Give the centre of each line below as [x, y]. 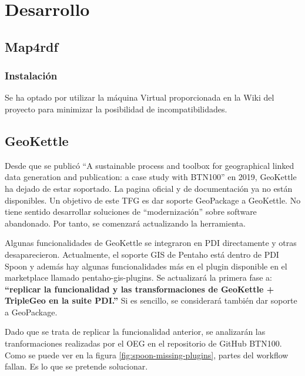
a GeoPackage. [31, 312]
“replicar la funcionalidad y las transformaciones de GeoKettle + [140, 289]
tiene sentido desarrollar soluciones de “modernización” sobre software [131, 212]
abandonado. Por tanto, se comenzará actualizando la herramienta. [125, 223]
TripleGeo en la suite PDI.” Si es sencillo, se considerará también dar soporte [151, 300]
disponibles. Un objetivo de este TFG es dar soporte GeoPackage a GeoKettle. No [153, 200]
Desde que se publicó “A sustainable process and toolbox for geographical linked [150, 165]
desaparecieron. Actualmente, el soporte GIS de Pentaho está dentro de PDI [142, 254]
